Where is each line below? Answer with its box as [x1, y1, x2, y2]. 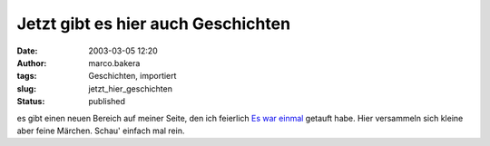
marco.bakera [88, 57, 141, 68]
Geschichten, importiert [88, 71, 177, 82]
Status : [16, 96, 45, 107]
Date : [16, 45, 38, 56]
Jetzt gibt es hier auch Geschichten [16, 14, 290, 34]
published [88, 96, 126, 107]
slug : [16, 83, 36, 94]
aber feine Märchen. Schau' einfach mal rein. [16, 125, 185, 136]
